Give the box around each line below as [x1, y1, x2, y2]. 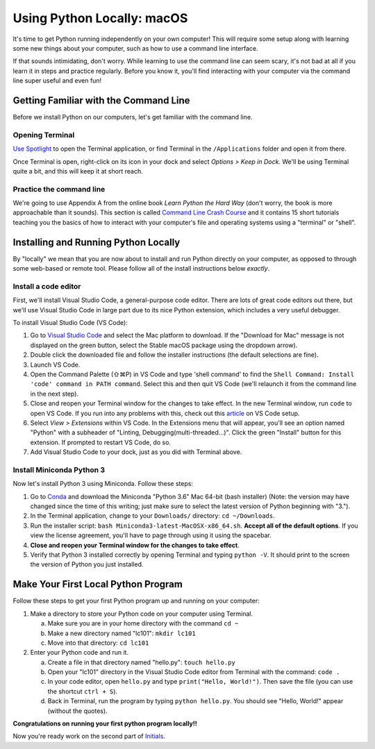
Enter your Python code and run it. [30, 648, 128, 657]
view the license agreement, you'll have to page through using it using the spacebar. [30, 531, 272, 539]
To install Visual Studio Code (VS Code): [12, 319, 128, 327]
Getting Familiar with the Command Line [12, 94, 190, 106]
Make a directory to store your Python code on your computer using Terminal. [30, 609, 253, 618]
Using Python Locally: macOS [12, 10, 188, 26]
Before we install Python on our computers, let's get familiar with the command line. [12, 113, 253, 121]
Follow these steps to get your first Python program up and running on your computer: [12, 597, 260, 605]
